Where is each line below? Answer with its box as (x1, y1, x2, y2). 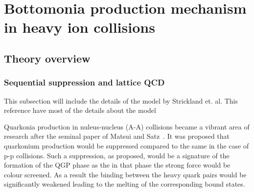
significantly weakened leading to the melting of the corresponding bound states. (4, 179, 245, 189)
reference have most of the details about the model (4, 105, 156, 115)
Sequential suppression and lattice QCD (4, 76, 165, 88)
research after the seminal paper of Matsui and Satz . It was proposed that (4, 131, 230, 141)
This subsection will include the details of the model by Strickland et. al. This (4, 95, 238, 106)
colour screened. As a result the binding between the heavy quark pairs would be (4, 169, 247, 179)
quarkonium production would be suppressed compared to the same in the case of (4, 140, 249, 150)
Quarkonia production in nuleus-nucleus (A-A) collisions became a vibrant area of (4, 121, 250, 131)
